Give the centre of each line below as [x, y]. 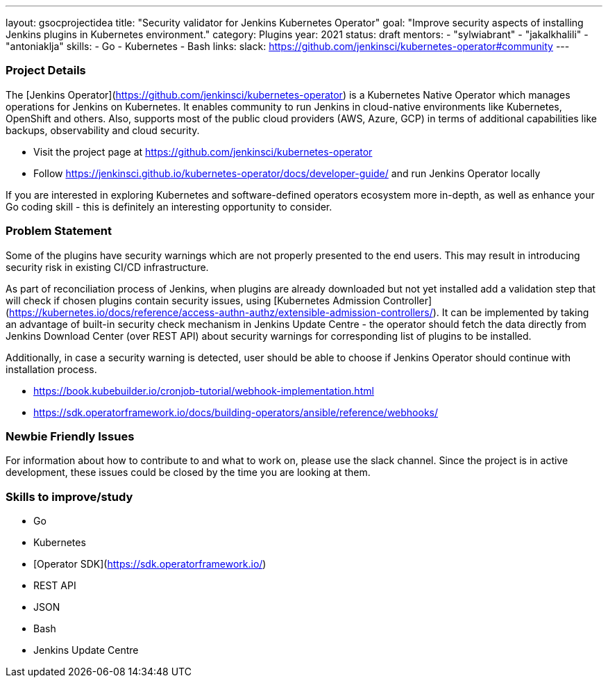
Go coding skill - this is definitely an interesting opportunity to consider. [169, 206]
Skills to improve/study [69, 496]
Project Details [46, 71]
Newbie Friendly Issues [70, 436]
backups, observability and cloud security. [103, 130]
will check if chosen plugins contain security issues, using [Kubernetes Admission [193, 300]
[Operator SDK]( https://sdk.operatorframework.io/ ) [150, 564]
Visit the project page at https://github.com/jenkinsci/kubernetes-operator [203, 151]
